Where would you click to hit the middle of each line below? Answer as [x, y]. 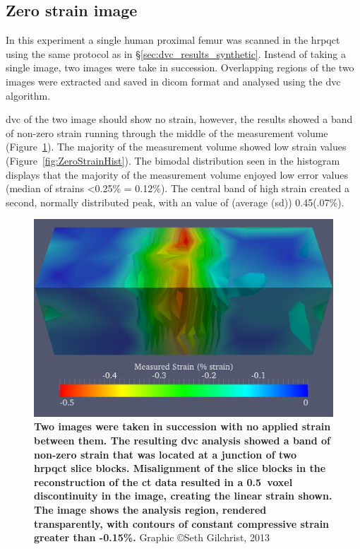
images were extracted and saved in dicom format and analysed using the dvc [173, 81]
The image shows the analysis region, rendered [150, 509]
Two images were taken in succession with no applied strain [182, 426]
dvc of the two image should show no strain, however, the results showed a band [179, 119]
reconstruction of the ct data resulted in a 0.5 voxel [163, 482]
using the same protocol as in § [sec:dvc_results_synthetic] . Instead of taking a [176, 53]
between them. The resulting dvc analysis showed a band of [182, 440]
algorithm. [28, 95]
